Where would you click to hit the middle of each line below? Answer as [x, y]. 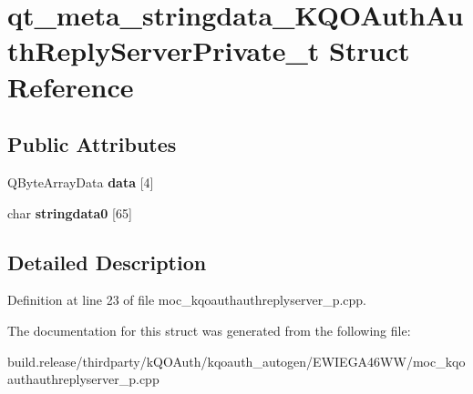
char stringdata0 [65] [70, 212]
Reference [71, 86]
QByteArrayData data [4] [81, 182]
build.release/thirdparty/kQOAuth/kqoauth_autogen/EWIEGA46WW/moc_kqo [236, 361]
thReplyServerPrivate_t [164, 51]
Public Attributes [92, 144]
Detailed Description [107, 262]
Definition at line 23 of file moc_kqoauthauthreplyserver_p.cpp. [187, 300]
